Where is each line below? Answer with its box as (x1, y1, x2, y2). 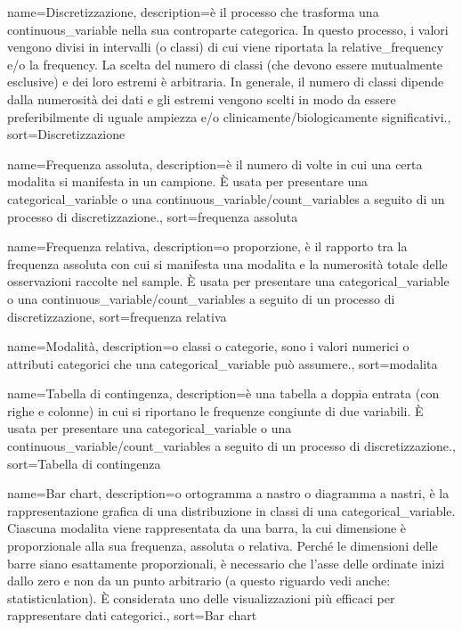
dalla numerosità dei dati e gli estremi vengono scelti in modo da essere (7, 89, 396, 108)
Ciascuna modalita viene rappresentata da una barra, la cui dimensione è (7, 519, 407, 537)
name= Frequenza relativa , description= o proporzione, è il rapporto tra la (7, 237, 408, 256)
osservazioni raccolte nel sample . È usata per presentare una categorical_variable (7, 272, 450, 290)
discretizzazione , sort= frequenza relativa (7, 307, 227, 325)
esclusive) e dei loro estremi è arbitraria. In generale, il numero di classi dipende (7, 72, 444, 91)
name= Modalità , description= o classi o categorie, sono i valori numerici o (7, 337, 409, 356)
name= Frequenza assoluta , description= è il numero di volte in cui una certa (7, 154, 423, 173)
